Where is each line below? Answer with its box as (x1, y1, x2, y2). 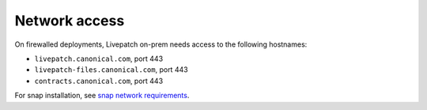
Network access (14, 12, 125, 29)
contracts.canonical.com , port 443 (34, 76, 164, 85)
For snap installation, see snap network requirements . (14, 91, 190, 101)
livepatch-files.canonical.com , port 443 (34, 65, 189, 74)
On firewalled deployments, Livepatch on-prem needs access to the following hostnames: (14, 40, 308, 49)
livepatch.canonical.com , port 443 (34, 54, 164, 63)
